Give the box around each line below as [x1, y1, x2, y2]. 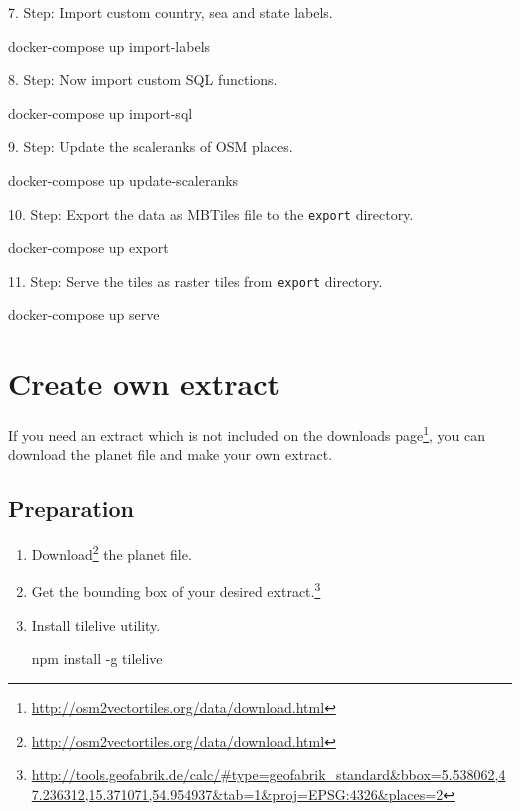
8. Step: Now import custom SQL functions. [8, 69, 278, 90]
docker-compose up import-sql [8, 102, 193, 123]
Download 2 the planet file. [31, 541, 192, 564]
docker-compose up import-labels [8, 35, 211, 56]
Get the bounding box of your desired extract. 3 [31, 578, 321, 602]
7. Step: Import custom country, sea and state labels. [8, 2, 333, 22]
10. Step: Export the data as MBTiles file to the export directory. [8, 203, 414, 224]
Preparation [8, 493, 134, 524]
